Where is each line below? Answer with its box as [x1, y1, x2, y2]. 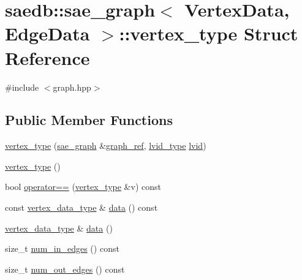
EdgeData [5, 21, 90, 46]
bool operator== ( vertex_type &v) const [5, 180, 161, 193]
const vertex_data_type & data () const [5, 201, 158, 214]
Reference [5, 45, 90, 70]
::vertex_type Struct [119, 21, 298, 46]
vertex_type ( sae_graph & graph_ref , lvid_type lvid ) [5, 139, 206, 152]
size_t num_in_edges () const [5, 242, 119, 255]
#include [5, 80, 39, 93]
